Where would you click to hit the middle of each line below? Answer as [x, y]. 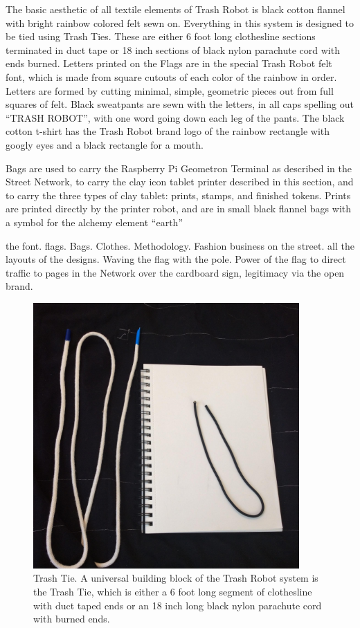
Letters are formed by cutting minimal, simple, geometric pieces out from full [170, 90]
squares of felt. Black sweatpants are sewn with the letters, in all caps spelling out [180, 104]
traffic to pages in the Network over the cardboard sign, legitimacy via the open [175, 272]
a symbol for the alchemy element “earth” [94, 222]
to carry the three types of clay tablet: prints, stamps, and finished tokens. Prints [178, 195]
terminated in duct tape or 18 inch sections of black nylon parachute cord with [173, 49]
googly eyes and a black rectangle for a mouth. [105, 144]
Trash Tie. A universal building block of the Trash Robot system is [176, 578]
